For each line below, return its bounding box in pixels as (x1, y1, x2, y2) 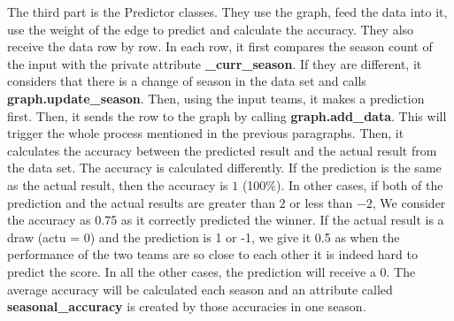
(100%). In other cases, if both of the (242, 175, 443, 194)
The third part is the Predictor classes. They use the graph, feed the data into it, (7, 3, 448, 20)
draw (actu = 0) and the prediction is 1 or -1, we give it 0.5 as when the (7, 227, 400, 246)
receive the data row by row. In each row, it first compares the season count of (7, 37, 433, 56)
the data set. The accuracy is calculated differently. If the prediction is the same (7, 158, 442, 177)
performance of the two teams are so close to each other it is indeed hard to (7, 245, 418, 264)
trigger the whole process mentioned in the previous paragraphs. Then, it (7, 124, 404, 142)
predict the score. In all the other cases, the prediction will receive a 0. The (7, 262, 416, 280)
